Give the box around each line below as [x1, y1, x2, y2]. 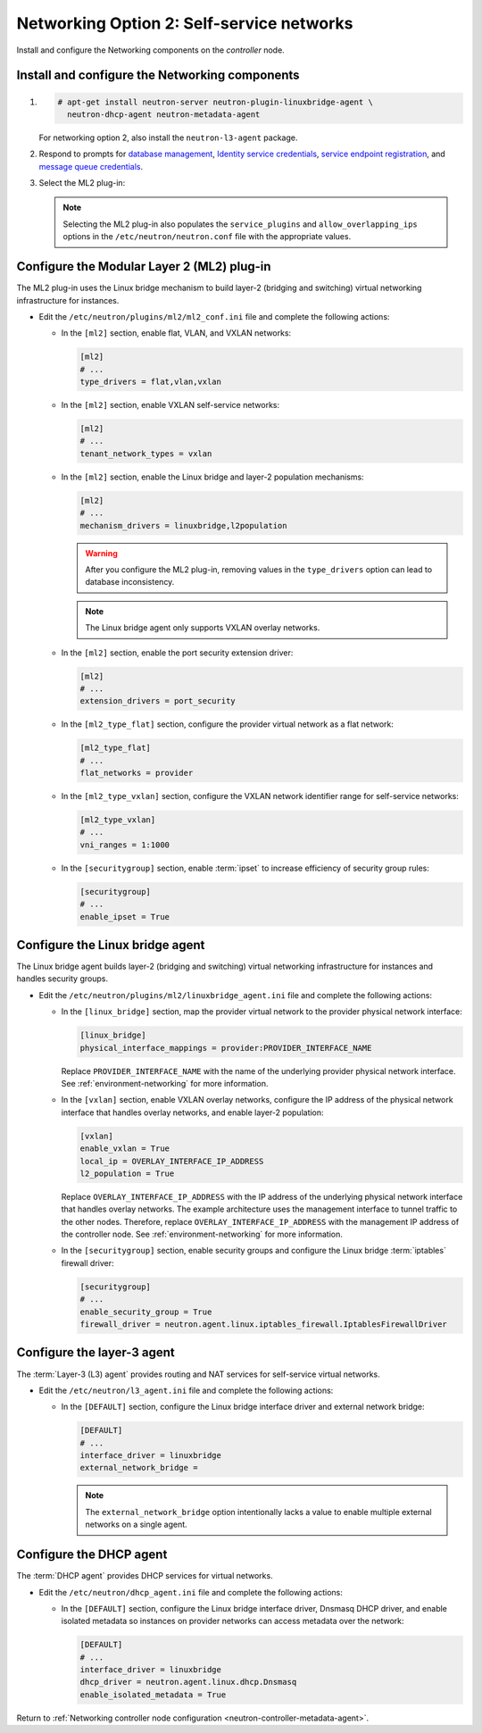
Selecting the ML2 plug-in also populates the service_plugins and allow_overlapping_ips [62, 219, 419, 229]
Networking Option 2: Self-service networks [16, 13, 353, 33]
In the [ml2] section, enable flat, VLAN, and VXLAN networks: [61, 328, 292, 338]
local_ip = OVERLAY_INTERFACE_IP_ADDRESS [79, 1156, 264, 1166]
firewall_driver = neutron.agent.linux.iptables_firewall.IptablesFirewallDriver [79, 1320, 448, 1329]
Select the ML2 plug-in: [38, 178, 126, 188]
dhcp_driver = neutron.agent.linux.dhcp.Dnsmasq [79, 1677, 297, 1687]
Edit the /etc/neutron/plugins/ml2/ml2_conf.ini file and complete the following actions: [38, 311, 390, 321]
